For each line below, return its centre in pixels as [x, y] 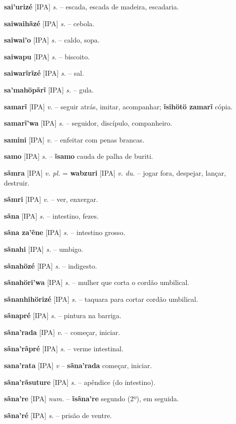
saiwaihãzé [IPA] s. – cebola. [49, 23]
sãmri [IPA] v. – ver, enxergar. [51, 199]
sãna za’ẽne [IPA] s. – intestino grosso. [65, 232]
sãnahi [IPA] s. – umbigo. [44, 249]
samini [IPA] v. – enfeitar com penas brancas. [74, 139]
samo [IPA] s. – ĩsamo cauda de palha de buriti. [79, 156]
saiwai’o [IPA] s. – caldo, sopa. [52, 40]
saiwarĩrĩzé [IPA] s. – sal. [44, 73]
